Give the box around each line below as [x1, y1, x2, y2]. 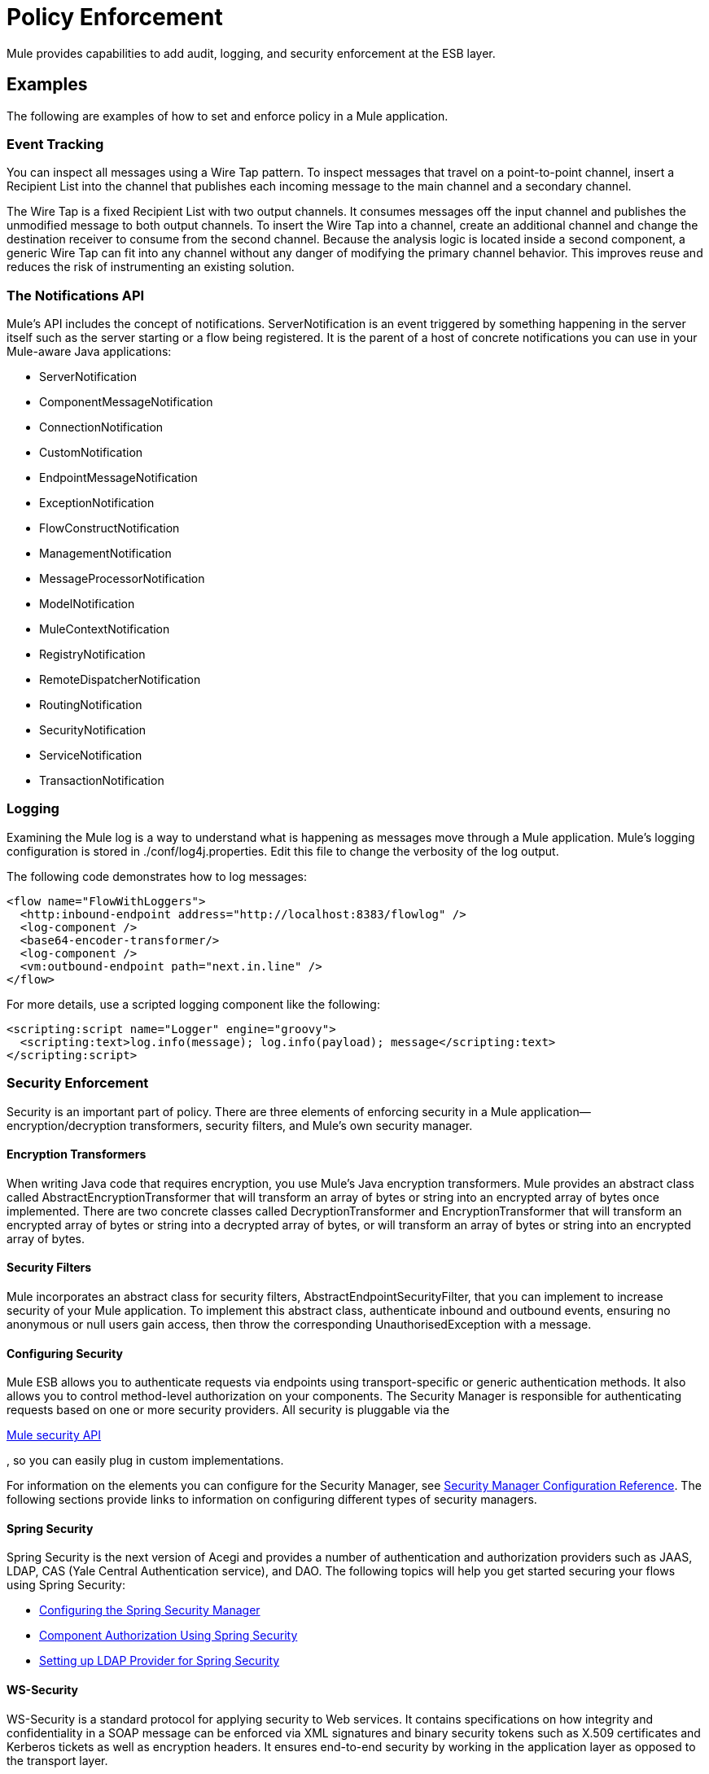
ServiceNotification [39, 748, 142, 763]
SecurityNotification [39, 723, 147, 738]
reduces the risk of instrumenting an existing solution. [7, 260, 295, 274]
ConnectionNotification [39, 420, 164, 435]
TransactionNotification [39, 773, 164, 788]
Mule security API [7, 1428, 102, 1443]
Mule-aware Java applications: [7, 344, 172, 359]
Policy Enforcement [7, 3, 223, 31]
